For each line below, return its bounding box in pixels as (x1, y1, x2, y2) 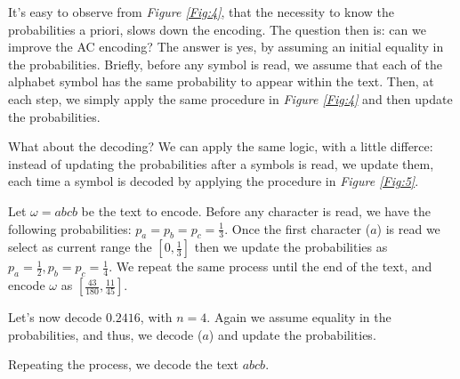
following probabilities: (8, 219, 132, 238)
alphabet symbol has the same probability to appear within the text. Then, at (8, 72, 434, 91)
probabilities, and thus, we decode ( (8, 325, 203, 343)
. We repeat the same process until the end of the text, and (109, 257, 432, 276)
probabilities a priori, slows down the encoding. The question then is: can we (8, 20, 426, 38)
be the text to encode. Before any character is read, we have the (81, 201, 431, 220)
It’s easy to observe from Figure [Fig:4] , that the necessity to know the (8, 3, 395, 20)
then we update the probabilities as (194, 238, 388, 256)
